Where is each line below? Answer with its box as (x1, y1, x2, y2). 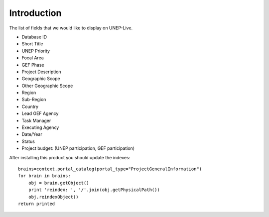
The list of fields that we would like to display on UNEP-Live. (9, 25, 133, 31)
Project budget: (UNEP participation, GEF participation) (21, 145, 134, 151)
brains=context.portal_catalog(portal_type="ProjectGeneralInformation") (18, 166, 202, 172)
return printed (18, 201, 55, 207)
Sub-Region (21, 97, 46, 103)
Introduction (9, 7, 62, 18)
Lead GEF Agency (21, 110, 59, 116)
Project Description (21, 69, 62, 75)
